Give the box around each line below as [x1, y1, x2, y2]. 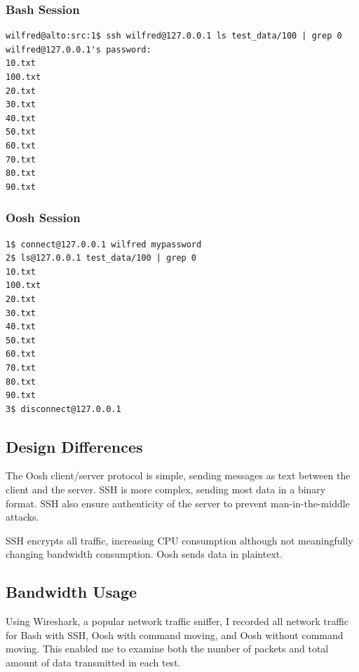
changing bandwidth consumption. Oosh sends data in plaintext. [6, 547, 283, 561]
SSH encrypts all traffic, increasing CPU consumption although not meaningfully [6, 533, 353, 547]
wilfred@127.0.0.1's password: [6, 44, 151, 55]
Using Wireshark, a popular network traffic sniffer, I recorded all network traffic [6, 614, 349, 629]
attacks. [6, 509, 39, 524]
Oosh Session [6, 209, 81, 226]
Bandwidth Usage [6, 581, 137, 603]
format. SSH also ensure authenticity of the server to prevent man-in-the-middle [6, 495, 350, 510]
